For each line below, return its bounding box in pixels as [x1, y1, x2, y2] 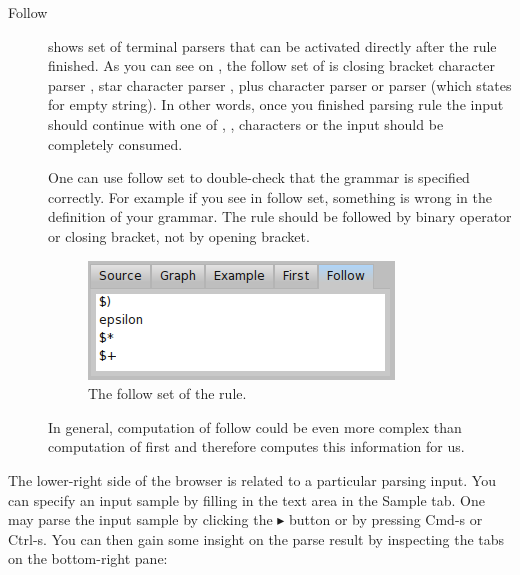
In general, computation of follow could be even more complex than [48, 416, 462, 437]
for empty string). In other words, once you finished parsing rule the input [48, 94, 504, 115]
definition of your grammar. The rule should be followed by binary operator [48, 206, 512, 227]
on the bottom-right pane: [8, 548, 168, 569]
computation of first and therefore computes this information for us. [48, 436, 465, 457]
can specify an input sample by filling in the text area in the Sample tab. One [8, 489, 485, 510]
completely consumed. [48, 133, 183, 154]
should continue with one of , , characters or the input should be [48, 113, 444, 134]
